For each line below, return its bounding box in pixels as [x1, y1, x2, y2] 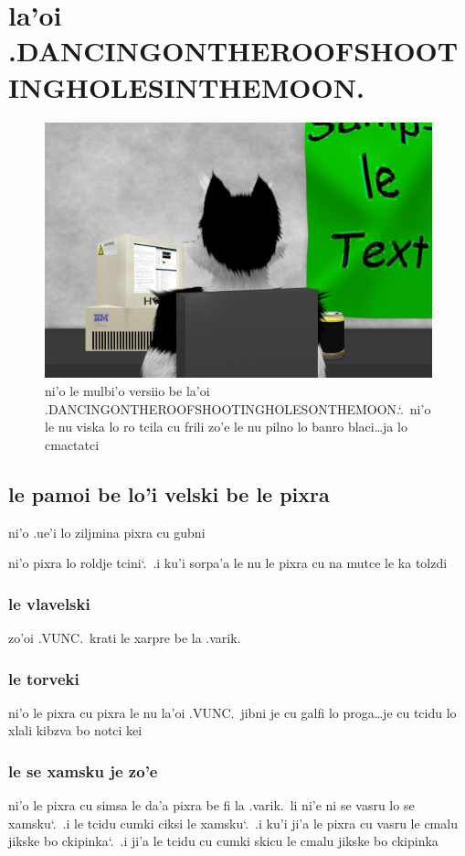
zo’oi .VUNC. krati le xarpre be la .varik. [8, 627, 241, 647]
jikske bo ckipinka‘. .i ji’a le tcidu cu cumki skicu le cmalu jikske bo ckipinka [8, 831, 439, 851]
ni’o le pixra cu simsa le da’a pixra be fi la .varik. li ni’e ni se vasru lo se [8, 796, 415, 815]
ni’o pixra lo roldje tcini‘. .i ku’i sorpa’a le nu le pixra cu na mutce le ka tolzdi [8, 553, 448, 572]
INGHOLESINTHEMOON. [8, 68, 365, 105]
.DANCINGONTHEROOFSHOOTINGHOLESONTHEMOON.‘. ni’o [45, 399, 431, 418]
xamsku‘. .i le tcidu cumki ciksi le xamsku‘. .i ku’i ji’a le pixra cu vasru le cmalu [8, 813, 458, 832]
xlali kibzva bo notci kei [8, 721, 143, 740]
